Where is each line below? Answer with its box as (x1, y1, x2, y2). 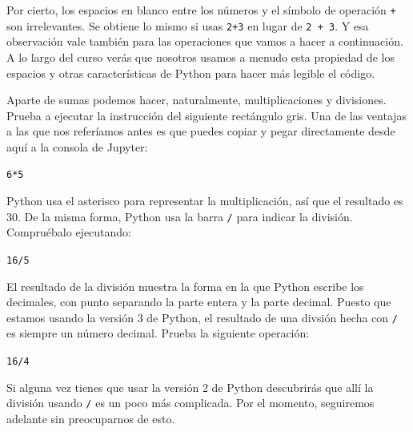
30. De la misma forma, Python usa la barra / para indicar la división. (6, 208, 353, 224)
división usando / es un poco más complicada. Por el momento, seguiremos (6, 394, 375, 411)
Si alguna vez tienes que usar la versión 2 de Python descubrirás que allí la (6, 378, 374, 395)
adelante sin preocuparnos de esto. (6, 410, 175, 426)
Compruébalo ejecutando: (6, 224, 132, 240)
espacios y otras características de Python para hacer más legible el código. (6, 64, 375, 81)
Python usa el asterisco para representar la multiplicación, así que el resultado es (6, 192, 403, 209)
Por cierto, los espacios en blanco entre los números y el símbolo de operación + (6, 2, 396, 18)
